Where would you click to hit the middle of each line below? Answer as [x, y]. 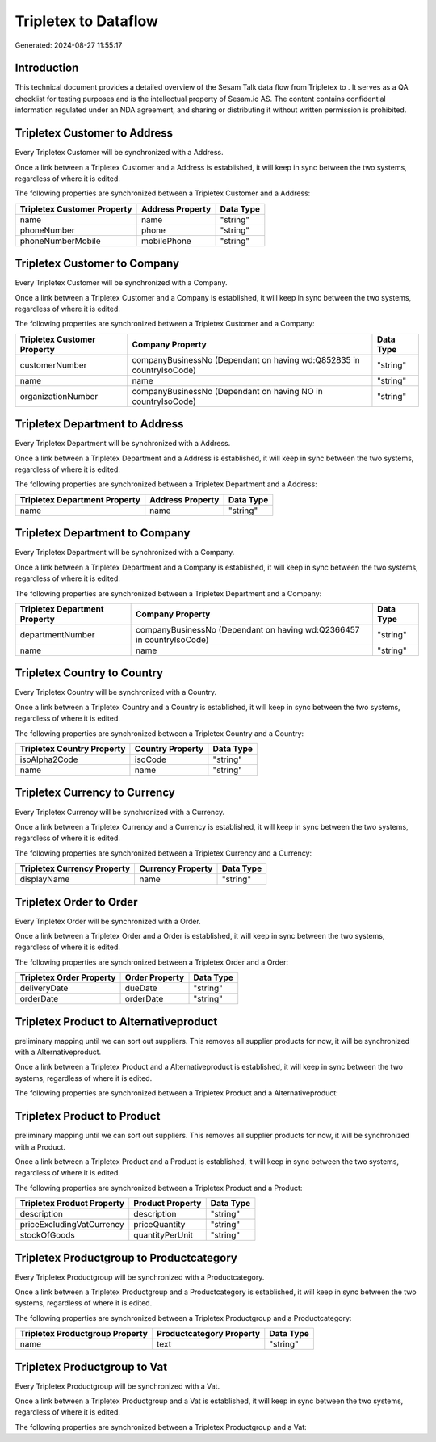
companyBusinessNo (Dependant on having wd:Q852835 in [246, 359]
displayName [45, 879]
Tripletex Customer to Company [97, 264]
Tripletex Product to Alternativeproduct [116, 1022]
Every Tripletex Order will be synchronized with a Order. [108, 921]
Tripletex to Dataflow [87, 21]
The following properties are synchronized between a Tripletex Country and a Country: [159, 733]
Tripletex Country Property [73, 749]
